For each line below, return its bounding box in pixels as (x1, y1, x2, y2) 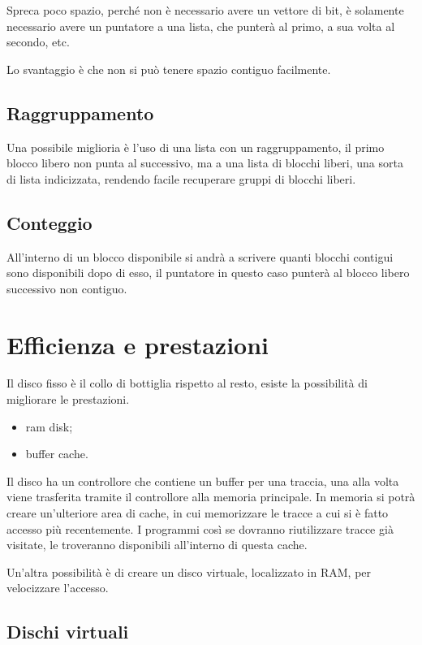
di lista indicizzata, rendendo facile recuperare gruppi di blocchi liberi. (6, 170, 356, 187)
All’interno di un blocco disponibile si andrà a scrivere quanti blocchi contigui (6, 248, 394, 265)
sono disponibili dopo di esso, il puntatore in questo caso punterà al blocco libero (6, 264, 410, 281)
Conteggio (6, 210, 93, 235)
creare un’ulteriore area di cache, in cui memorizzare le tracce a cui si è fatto (6, 504, 389, 522)
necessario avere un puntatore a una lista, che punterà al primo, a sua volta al (6, 17, 395, 34)
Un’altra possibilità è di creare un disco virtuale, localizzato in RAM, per (6, 563, 372, 580)
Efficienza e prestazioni (6, 327, 269, 361)
